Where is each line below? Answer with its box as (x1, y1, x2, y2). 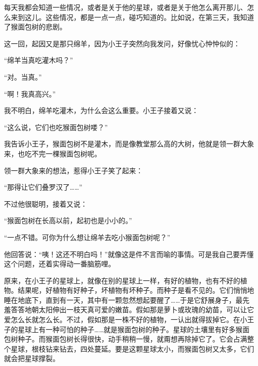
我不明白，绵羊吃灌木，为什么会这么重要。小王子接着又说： (4, 105, 198, 116)
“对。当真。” (4, 71, 42, 82)
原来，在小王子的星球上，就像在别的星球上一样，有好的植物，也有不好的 (4, 275, 240, 285)
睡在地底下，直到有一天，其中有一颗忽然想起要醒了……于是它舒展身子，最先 (4, 294, 250, 305)
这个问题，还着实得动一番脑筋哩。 (4, 258, 115, 269)
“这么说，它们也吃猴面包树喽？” (4, 122, 108, 132)
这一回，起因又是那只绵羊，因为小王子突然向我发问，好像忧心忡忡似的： (4, 38, 240, 48)
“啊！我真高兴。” (4, 88, 56, 99)
